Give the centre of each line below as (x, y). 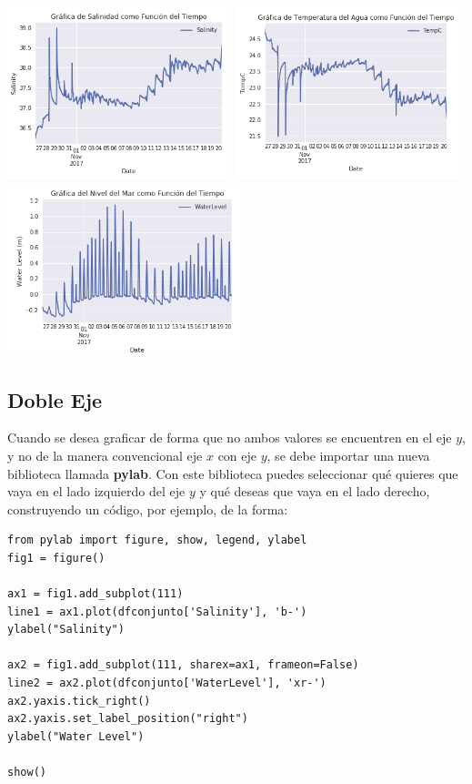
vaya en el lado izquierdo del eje (96, 491)
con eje (237, 455)
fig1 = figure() (56, 558)
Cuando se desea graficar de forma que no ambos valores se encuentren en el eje (230, 438)
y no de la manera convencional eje (105, 455)
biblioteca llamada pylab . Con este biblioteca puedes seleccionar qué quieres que (233, 473)
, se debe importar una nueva (348, 455)
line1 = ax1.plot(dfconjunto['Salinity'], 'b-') (157, 611)
